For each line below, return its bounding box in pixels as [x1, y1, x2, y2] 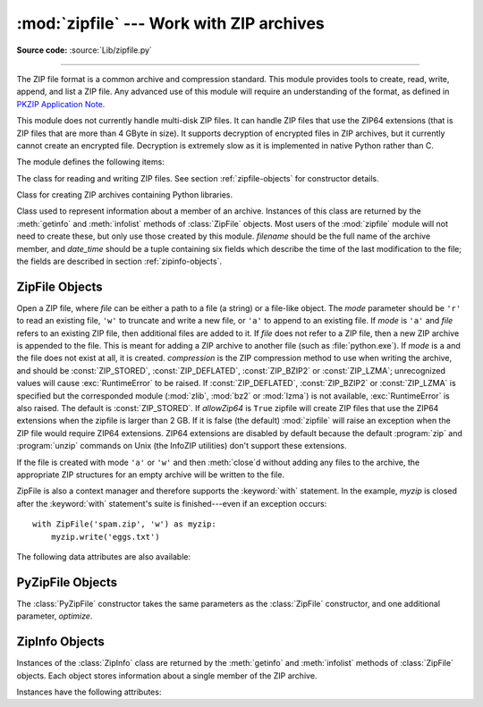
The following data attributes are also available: [16, 551, 191, 562]
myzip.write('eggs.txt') [50, 532, 160, 542]
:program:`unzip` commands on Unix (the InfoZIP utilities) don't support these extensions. [16, 441, 347, 451]
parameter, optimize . [16, 610, 93, 621]
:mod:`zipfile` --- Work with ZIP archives [16, 13, 326, 33]
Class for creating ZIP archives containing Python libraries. [16, 189, 233, 200]
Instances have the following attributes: [16, 686, 162, 697]
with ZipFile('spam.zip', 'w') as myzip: [32, 519, 216, 529]
